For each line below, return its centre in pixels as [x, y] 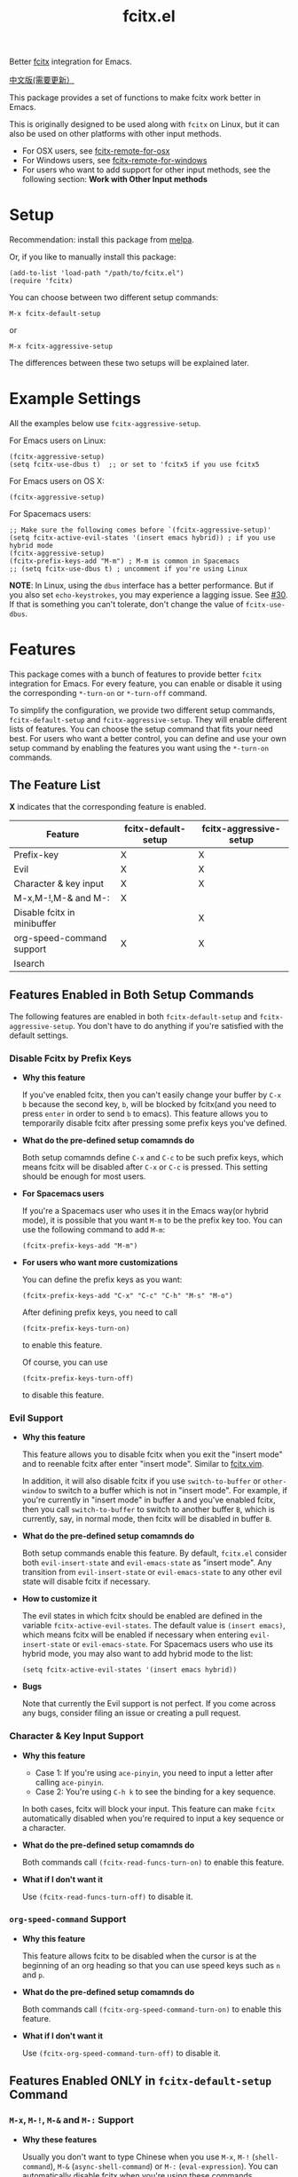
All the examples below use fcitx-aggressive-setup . [105, 424]
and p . [33, 1975]
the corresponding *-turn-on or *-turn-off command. [108, 693]
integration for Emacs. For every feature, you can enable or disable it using [145, 684]
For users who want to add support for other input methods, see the [146, 170]
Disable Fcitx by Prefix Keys [71, 1058]
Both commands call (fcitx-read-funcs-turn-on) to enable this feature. [153, 1862]
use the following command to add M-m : [94, 1229]
